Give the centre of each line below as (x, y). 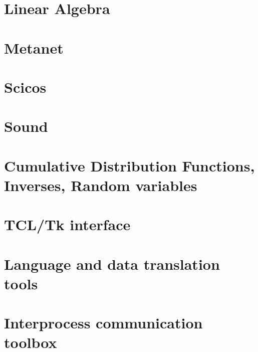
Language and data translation (112, 263)
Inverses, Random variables (101, 185)
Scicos (25, 86)
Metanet (34, 47)
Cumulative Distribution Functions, (130, 165)
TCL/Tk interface (67, 224)
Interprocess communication (103, 323)
